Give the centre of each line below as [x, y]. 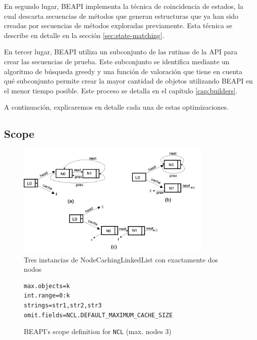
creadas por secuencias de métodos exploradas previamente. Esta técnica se [118, 25]
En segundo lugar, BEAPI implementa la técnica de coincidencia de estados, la [124, 6]
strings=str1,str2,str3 [63, 305]
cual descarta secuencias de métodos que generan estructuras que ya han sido [121, 16]
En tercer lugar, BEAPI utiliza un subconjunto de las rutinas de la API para [121, 52]
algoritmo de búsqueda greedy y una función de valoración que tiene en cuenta [123, 71]
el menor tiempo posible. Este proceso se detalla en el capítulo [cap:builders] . [121, 90]
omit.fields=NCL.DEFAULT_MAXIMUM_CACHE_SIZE [98, 315]
